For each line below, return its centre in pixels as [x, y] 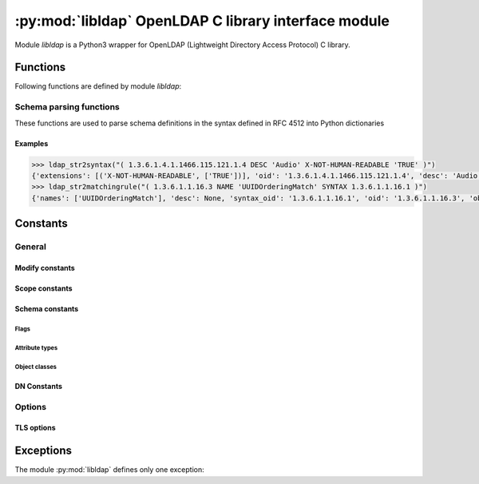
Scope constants [44, 288]
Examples [32, 143]
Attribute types [36, 347]
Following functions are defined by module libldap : [98, 86]
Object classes [36, 367]
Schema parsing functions [67, 107]
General [31, 247]
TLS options [35, 428]
